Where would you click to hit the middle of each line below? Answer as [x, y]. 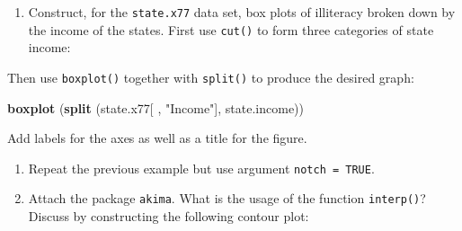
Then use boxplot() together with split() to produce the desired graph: [211, 77]
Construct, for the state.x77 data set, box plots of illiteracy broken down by [242, 12]
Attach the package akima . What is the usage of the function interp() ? [227, 198]
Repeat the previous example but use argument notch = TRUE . [201, 168]
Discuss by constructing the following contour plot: [169, 216]
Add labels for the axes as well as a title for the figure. [157, 138]
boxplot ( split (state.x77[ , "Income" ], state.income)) [155, 107]
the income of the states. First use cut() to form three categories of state [231, 29]
